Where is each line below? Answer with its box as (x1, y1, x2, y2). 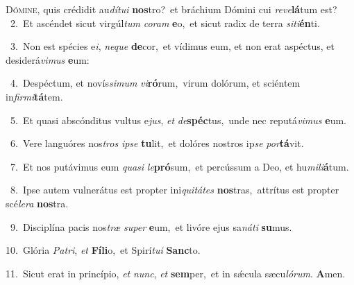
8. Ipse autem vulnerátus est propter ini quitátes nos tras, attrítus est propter (10, 182, 339, 197)
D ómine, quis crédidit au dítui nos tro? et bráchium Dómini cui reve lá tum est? (6, 2, 337, 16)
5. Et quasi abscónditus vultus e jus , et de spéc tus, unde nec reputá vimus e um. (10, 112, 346, 127)
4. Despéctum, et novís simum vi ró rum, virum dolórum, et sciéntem (10, 76, 301, 90)
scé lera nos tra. (6, 196, 69, 210)
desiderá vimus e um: (6, 52, 90, 67)
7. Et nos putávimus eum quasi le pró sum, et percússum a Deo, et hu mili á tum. (10, 159, 349, 173)
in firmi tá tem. (6, 89, 63, 103)
